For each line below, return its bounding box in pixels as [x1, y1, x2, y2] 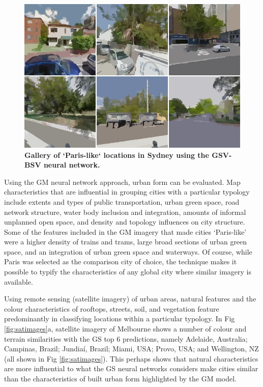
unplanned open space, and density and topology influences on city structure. [4, 216, 245, 227]
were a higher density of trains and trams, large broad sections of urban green [4, 236, 247, 247]
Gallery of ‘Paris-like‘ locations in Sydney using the [24, 149, 209, 160]
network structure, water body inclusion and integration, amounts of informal [4, 206, 246, 217]
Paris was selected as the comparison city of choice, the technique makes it [4, 256, 237, 267]
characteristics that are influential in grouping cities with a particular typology [4, 186, 250, 197]
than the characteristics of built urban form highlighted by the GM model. [4, 373, 237, 384]
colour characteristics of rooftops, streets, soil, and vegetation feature [4, 303, 219, 314]
